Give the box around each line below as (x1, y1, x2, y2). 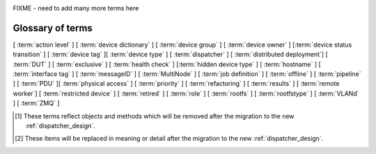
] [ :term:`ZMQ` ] (13, 99, 60, 107)
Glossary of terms (13, 22, 93, 34)
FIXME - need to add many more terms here (13, 4, 139, 12)
